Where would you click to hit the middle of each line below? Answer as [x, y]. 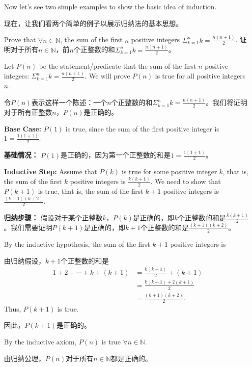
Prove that [20, 39]
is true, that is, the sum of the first [91, 191]
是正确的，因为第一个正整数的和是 [116, 155]
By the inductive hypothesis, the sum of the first [77, 244]
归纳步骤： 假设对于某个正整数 [53, 218]
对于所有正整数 [28, 112]
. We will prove [107, 76]
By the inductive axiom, [40, 342]
